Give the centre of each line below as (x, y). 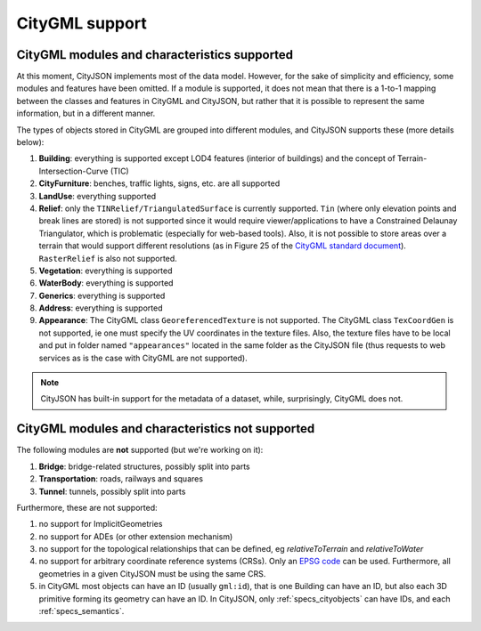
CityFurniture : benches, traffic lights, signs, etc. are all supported (159, 183)
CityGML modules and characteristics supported (155, 55)
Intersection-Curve (73, 171)
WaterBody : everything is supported (106, 283)
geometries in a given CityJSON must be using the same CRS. (152, 573)
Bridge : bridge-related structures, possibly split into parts (145, 466)
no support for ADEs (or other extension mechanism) (136, 536)
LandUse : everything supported (98, 196)
